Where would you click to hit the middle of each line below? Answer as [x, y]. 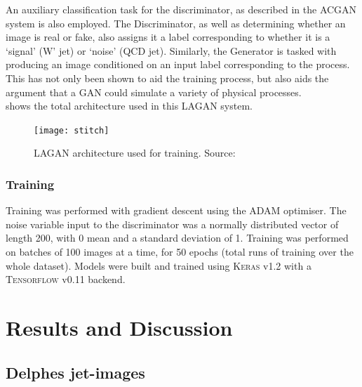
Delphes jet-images [75, 372]
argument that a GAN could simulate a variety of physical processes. [154, 92]
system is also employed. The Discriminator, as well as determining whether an [176, 23]
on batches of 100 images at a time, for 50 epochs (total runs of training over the [180, 251]
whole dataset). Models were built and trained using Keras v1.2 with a [159, 265]
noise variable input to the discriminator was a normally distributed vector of [172, 224]
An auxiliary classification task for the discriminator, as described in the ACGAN [181, 9]
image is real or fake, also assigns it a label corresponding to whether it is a [168, 37]
